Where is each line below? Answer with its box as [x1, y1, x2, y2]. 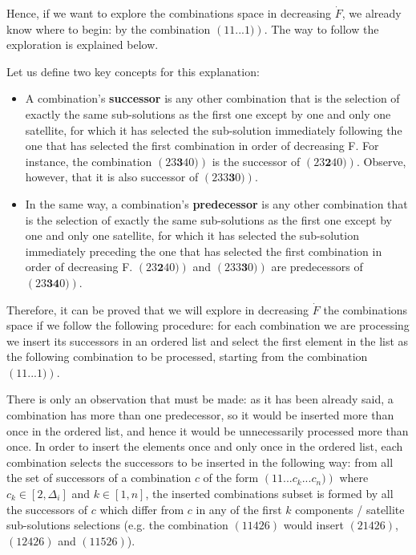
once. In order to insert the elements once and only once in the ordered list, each [6, 438, 403, 455]
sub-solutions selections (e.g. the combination [6, 517, 228, 533]
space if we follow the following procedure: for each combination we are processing [6, 317, 410, 334]
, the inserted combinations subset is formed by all [145, 485, 394, 502]
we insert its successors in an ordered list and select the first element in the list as [6, 332, 409, 349]
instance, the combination [25, 152, 152, 169]
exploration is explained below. [6, 36, 159, 53]
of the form [203, 469, 259, 486]
